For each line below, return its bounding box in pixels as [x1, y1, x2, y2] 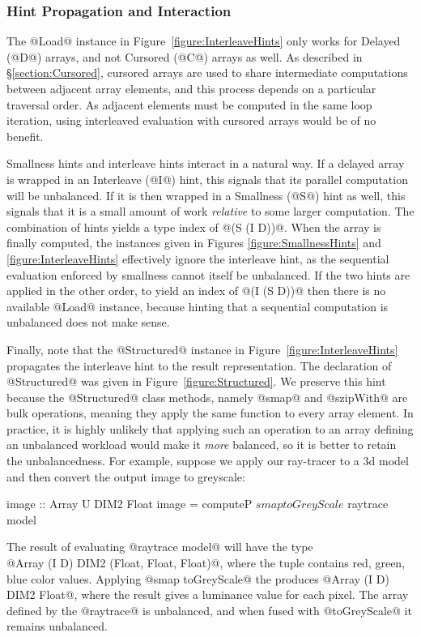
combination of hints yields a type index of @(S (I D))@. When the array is [6, 218, 381, 235]
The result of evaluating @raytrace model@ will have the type [6, 538, 313, 555]
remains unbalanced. [6, 618, 108, 635]
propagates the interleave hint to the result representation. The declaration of [6, 357, 392, 374]
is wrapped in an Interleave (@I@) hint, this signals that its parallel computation [6, 170, 408, 187]
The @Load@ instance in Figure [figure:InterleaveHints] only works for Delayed [6, 32, 401, 49]
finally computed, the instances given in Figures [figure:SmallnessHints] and [6, 234, 381, 251]
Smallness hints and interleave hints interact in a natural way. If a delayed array [6, 155, 405, 172]
